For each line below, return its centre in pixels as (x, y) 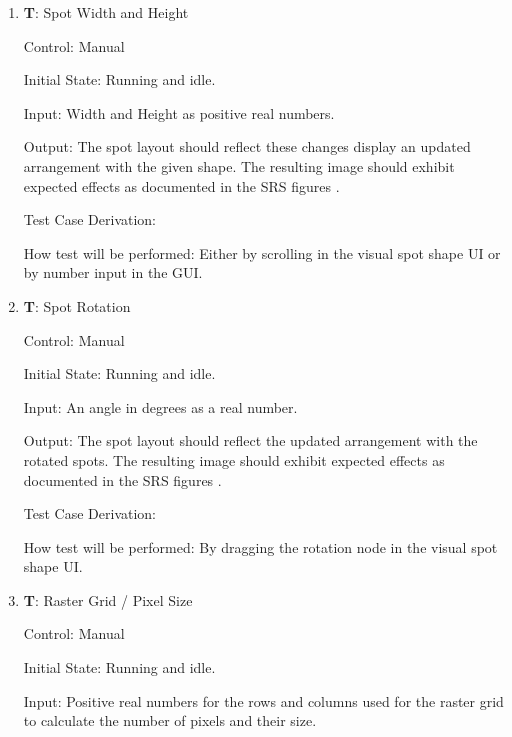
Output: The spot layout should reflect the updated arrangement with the (250, 440)
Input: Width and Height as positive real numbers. (179, 112)
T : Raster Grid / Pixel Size (108, 599)
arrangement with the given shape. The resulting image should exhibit (239, 165)
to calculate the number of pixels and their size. (170, 720)
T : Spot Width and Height (106, 12)
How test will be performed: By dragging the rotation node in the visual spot (260, 546)
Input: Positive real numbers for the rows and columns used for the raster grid (263, 700)
